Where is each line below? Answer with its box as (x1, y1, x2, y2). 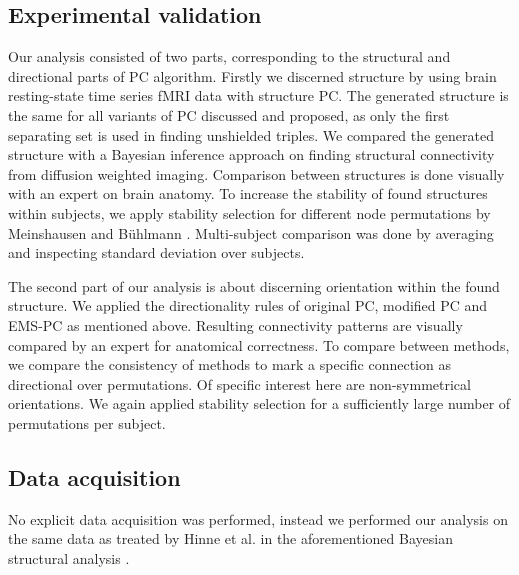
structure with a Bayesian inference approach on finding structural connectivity (8, 144, 495, 165)
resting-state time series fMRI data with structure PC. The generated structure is (8, 85, 509, 106)
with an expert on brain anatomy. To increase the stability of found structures (8, 183, 488, 204)
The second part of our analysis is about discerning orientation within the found (8, 275, 500, 296)
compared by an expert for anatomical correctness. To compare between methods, (8, 334, 510, 355)
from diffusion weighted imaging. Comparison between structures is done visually (8, 163, 505, 184)
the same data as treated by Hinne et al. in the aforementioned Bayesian (8, 528, 453, 549)
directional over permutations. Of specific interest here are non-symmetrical (8, 373, 471, 394)
